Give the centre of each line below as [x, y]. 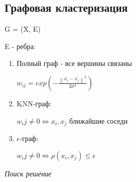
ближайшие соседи [99, 120]
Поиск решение [28, 173]
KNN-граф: [34, 103]
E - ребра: [20, 46]
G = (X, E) [23, 29]
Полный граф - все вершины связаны [74, 63]
